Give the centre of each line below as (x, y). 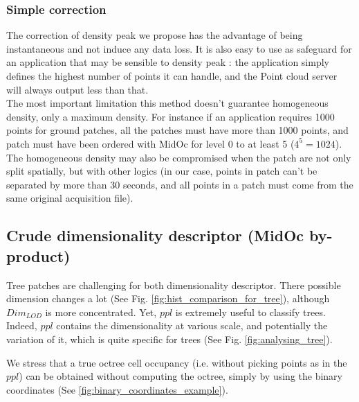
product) (38, 255)
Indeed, (22, 325)
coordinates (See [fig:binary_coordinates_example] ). (117, 389)
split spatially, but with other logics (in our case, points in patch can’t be (162, 171)
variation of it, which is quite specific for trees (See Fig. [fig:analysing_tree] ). (169, 339)
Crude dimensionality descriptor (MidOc (155, 235)
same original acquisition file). (70, 198)
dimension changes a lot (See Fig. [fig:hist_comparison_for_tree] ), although (168, 298)
